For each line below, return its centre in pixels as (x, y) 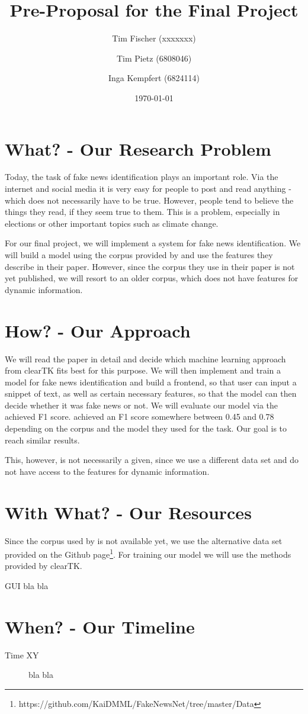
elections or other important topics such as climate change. (112, 223)
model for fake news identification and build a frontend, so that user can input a (151, 382)
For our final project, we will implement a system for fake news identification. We (153, 243)
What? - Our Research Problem (138, 148)
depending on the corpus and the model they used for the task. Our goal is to (146, 428)
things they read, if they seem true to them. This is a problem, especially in (142, 212)
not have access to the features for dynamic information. (107, 471)
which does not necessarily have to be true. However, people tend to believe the (149, 200)
